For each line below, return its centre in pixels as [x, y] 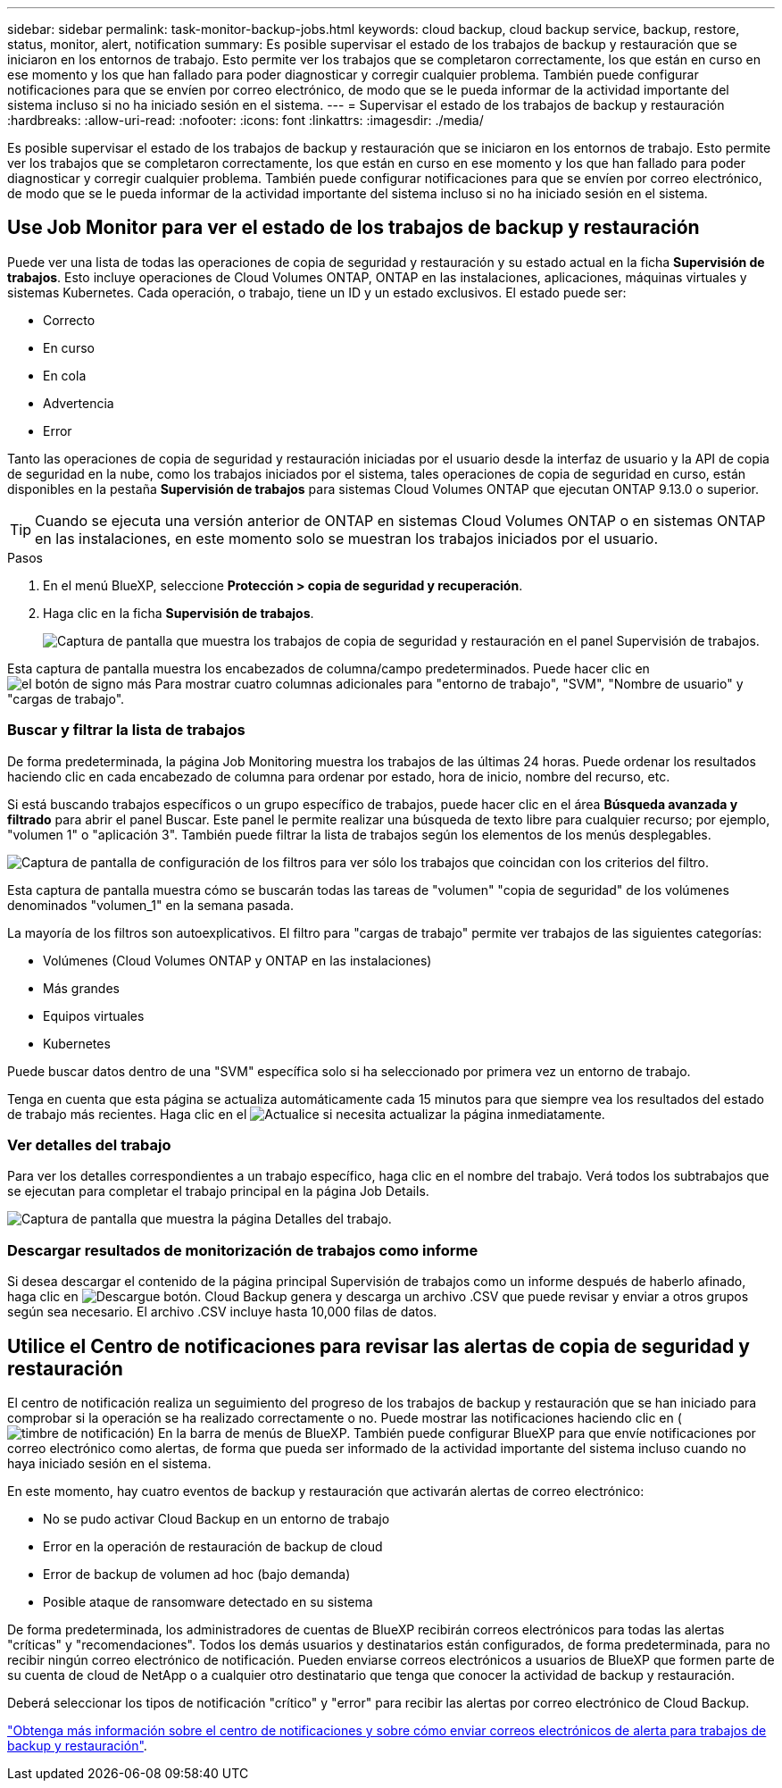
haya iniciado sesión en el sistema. [109, 1463]
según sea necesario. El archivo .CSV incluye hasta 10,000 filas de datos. [222, 1312]
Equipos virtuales [94, 1015]
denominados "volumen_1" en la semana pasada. [150, 905]
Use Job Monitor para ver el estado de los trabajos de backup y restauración [354, 228]
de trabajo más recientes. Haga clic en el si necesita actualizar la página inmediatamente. [306, 1114]
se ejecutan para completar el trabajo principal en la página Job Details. [218, 1191]
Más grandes [81, 988]
